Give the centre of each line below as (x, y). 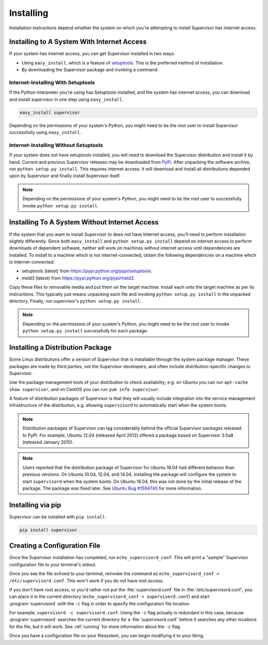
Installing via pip (35, 505)
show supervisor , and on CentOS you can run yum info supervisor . (84, 389)
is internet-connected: (32, 262)
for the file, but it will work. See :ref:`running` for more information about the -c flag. (95, 626)
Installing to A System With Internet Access (78, 42)
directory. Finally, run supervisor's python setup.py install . (75, 301)
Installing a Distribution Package (60, 348)
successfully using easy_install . (45, 132)
